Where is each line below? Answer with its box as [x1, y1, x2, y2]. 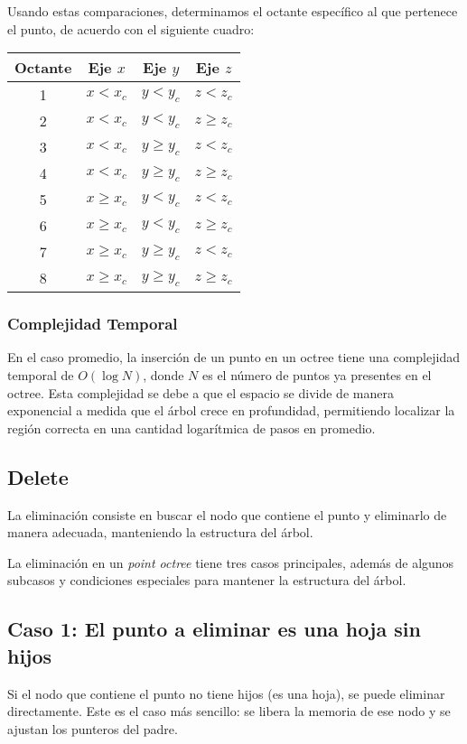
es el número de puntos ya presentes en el [201, 366, 432, 384]
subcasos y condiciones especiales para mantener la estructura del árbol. [7, 571, 406, 590]
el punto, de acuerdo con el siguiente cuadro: [7, 19, 255, 38]
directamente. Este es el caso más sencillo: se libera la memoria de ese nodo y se [7, 702, 451, 721]
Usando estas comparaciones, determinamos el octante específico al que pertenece [7, 2, 458, 20]
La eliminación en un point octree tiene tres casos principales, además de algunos [7, 553, 454, 572]
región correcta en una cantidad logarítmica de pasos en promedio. [7, 418, 376, 437]
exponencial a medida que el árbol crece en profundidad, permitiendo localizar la [7, 401, 455, 420]
